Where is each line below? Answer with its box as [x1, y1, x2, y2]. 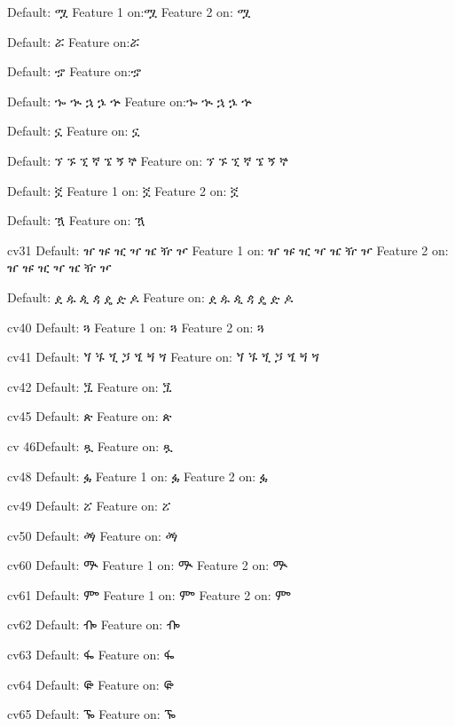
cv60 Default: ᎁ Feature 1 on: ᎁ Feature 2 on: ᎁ [7, 556, 288, 574]
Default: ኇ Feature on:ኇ [7, 62, 142, 81]
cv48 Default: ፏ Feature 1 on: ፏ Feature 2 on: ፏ [7, 466, 268, 485]
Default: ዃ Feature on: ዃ [7, 211, 145, 230]
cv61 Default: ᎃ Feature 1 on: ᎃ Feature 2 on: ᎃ [7, 585, 291, 604]
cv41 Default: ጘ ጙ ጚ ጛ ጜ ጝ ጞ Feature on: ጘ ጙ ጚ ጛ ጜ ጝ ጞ [7, 347, 320, 366]
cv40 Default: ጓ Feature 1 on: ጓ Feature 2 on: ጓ [7, 317, 264, 336]
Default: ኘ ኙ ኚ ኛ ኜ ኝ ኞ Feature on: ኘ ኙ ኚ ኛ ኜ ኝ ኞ [7, 151, 288, 169]
